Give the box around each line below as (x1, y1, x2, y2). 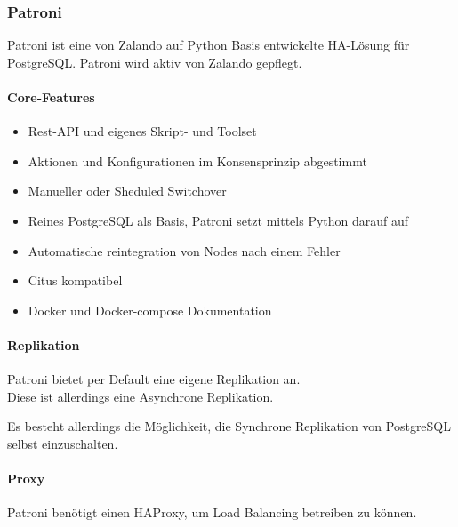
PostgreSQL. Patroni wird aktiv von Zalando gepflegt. (7, 52, 302, 71)
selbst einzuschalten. (7, 434, 118, 452)
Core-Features (7, 88, 95, 106)
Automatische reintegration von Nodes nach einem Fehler (28, 241, 341, 260)
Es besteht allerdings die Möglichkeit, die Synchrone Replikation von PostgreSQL (7, 417, 452, 435)
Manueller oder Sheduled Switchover (28, 181, 227, 200)
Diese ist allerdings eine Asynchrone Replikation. (7, 387, 274, 405)
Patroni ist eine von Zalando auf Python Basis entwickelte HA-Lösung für (7, 36, 410, 54)
